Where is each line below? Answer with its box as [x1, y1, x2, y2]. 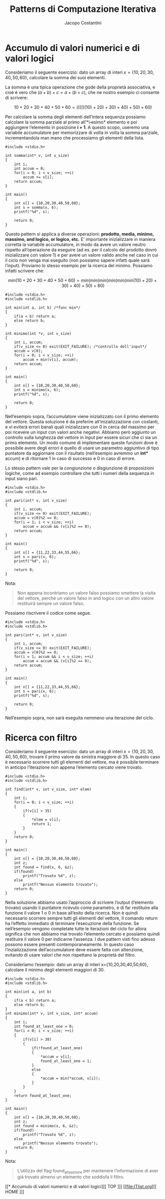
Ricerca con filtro [5, 732, 78, 743]
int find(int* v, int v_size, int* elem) [5, 786, 92, 792]
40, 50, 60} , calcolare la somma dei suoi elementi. [5, 74, 106, 80]
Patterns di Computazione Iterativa [9, 3, 157, 15]
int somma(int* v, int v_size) [5, 153, 70, 158]
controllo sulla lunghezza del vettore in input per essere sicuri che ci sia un [5, 434, 157, 440]
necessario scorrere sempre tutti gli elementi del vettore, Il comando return [5, 915, 158, 921]
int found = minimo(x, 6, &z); [14, 1123, 79, 1128]
